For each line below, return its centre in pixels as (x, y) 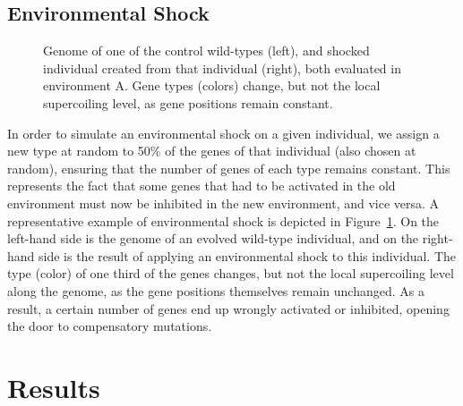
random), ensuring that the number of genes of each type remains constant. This (229, 168)
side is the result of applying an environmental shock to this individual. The (248, 255)
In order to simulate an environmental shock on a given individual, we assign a (223, 133)
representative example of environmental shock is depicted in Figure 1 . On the (223, 220)
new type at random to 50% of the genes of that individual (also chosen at (212, 151)
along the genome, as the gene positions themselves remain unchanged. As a (216, 290)
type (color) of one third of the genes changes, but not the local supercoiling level (231, 273)
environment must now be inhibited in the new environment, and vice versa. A (223, 203)
